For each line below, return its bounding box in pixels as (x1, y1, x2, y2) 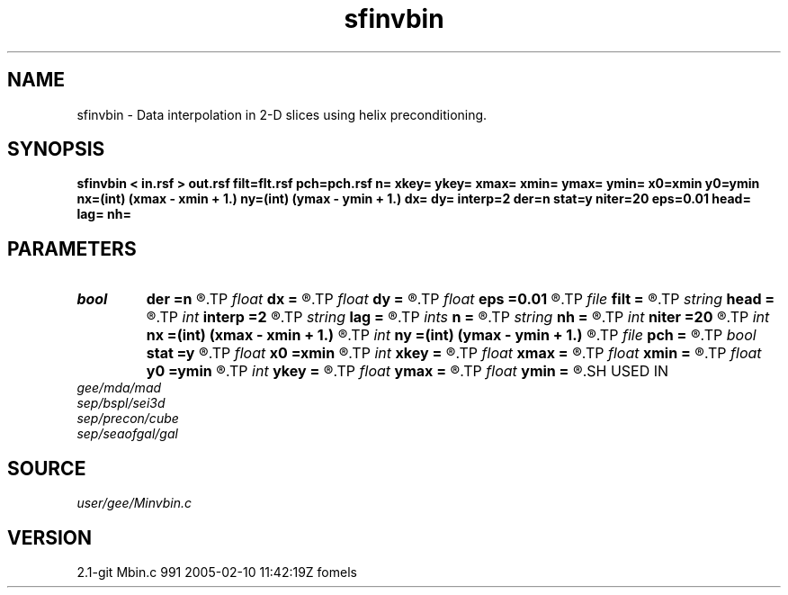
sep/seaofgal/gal (76, 426, 178, 442)
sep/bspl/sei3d (76, 395, 166, 411)
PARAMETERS (7, 237, 137, 260)
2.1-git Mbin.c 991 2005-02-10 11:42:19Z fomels (76, 563, 357, 580)
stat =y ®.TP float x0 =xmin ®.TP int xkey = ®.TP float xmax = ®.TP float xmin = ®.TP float (146, 344, 762, 363)
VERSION (7, 526, 93, 549)
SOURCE (7, 456, 86, 480)
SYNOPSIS (7, 138, 105, 161)
